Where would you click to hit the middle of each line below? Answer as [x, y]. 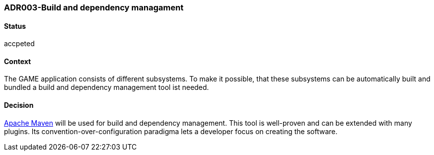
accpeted [19, 44]
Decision [19, 105]
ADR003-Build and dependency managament [94, 7]
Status [15, 26]
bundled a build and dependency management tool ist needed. [107, 87]
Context [18, 61]
